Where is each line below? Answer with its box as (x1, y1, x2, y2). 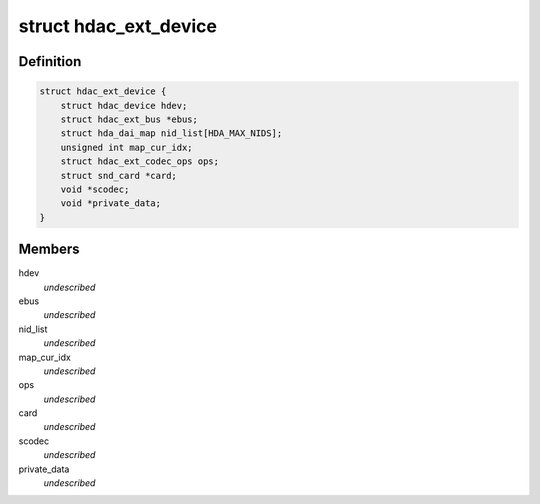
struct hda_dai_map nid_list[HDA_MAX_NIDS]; (60, 128, 283, 139)
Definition (18, 53, 82, 70)
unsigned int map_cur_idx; (60, 141, 194, 153)
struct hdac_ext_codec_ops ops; (60, 156, 220, 167)
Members (18, 241, 80, 258)
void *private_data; (60, 198, 162, 209)
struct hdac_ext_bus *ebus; (60, 113, 199, 125)
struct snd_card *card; (60, 170, 177, 181)
